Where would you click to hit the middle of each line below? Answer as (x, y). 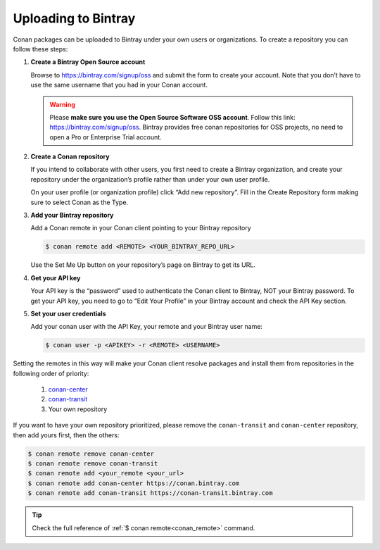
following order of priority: (51, 373)
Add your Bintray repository (72, 215)
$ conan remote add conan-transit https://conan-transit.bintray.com (150, 493)
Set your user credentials (68, 313)
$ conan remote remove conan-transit (93, 464)
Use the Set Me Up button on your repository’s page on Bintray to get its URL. (143, 265)
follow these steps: (40, 49)
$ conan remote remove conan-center (91, 454)
